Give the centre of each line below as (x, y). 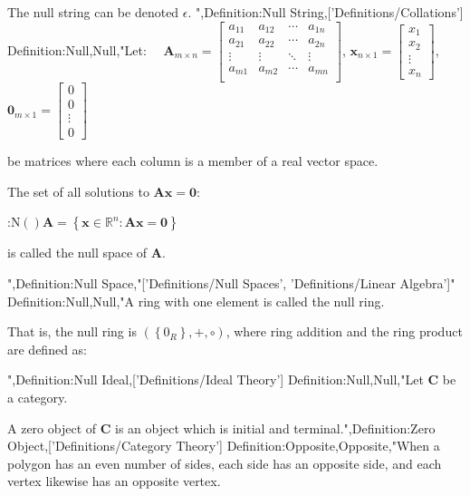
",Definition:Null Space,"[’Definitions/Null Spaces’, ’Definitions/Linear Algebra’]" (231, 283)
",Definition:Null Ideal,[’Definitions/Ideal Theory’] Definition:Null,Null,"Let (216, 379)
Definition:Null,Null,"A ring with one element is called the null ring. (196, 301)
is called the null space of (77, 253)
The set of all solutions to (78, 191)
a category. (38, 397)
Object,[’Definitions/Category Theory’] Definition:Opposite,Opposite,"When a (224, 446)
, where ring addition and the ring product (344, 331)
